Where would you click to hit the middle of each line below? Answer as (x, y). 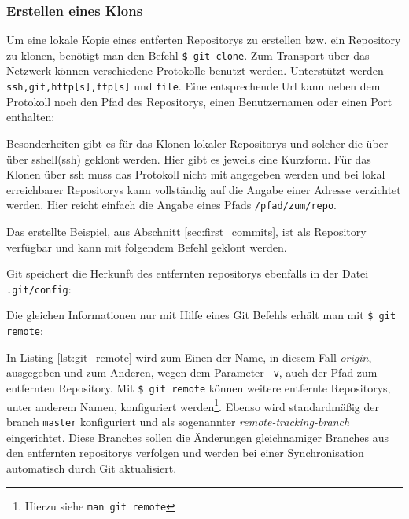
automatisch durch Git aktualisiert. (92, 467)
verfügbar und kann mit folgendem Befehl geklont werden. (147, 247)
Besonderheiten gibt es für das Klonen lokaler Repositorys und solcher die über (197, 143)
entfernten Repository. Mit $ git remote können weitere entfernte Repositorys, (199, 387)
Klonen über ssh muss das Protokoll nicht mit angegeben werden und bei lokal (196, 174)
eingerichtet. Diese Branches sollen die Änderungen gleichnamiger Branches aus (198, 437)
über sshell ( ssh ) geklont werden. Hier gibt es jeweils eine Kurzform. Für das (189, 158)
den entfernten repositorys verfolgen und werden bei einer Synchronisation (185, 453)
